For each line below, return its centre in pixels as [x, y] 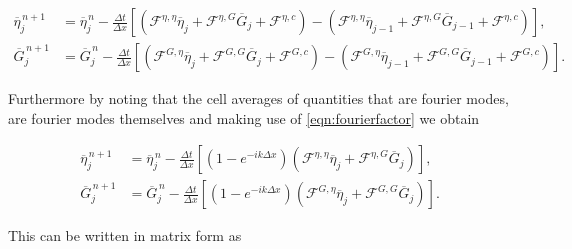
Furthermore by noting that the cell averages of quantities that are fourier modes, [258, 98]
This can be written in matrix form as [125, 235]
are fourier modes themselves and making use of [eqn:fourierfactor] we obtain [244, 117]
